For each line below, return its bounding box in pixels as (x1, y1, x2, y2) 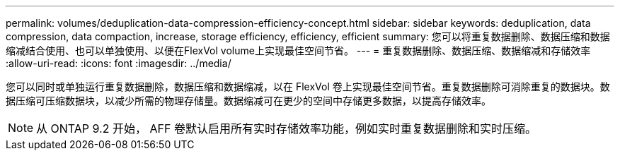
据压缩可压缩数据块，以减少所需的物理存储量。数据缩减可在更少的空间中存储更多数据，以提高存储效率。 (6, 95, 491, 107)
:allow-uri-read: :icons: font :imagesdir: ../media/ (6, 57, 231, 69)
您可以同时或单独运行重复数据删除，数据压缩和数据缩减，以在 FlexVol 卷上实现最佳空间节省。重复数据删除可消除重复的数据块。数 (6, 80, 610, 92)
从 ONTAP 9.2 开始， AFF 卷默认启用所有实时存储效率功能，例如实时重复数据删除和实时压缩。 (36, 121, 536, 136)
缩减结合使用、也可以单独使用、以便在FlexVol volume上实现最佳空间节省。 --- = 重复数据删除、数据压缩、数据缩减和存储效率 (6, 44, 591, 56)
